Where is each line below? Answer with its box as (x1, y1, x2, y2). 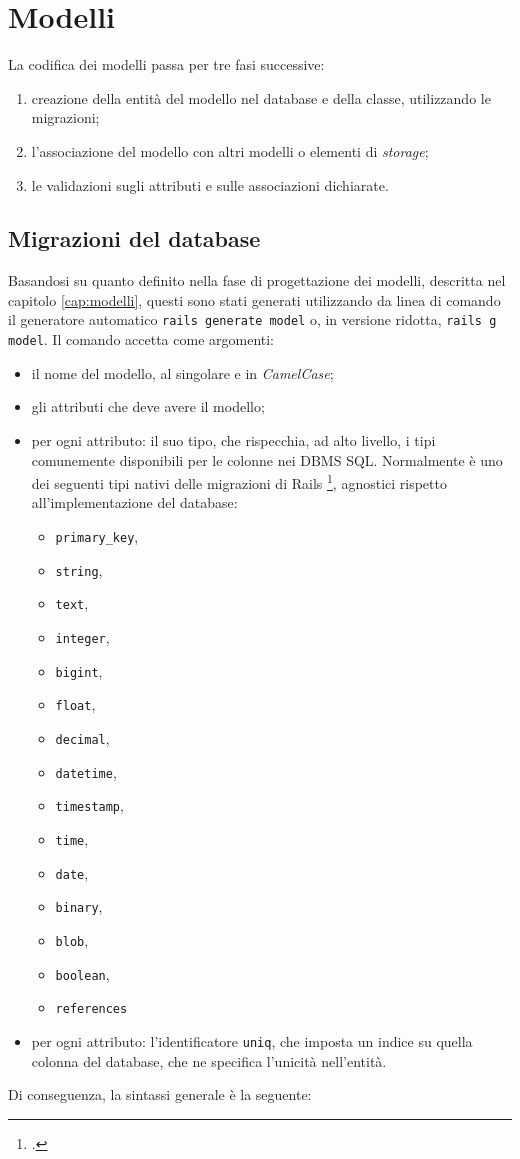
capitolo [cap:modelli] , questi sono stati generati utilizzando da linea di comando (8, 289, 501, 310)
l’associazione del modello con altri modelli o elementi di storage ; (31, 140, 429, 161)
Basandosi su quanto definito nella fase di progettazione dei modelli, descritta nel (8, 270, 506, 291)
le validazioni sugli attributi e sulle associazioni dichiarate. (31, 174, 389, 195)
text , (55, 593, 89, 614)
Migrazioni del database (8, 223, 261, 254)
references (55, 1002, 128, 1017)
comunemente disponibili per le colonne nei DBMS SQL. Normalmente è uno (31, 449, 503, 470)
